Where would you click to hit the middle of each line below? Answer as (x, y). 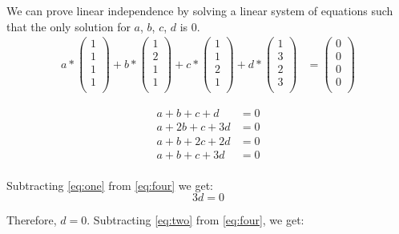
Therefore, (32, 220)
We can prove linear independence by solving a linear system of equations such (200, 10)
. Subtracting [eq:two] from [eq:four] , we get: (195, 220)
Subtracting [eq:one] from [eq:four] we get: (110, 185)
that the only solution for (69, 26)
